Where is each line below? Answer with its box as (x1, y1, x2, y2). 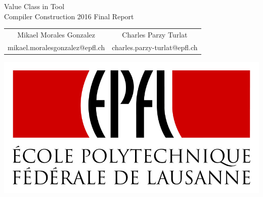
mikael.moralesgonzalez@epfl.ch (8, 42, 105, 52)
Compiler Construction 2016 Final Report (4, 11, 134, 21)
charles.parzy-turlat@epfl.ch (112, 42, 198, 52)
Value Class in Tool (4, 1, 65, 11)
